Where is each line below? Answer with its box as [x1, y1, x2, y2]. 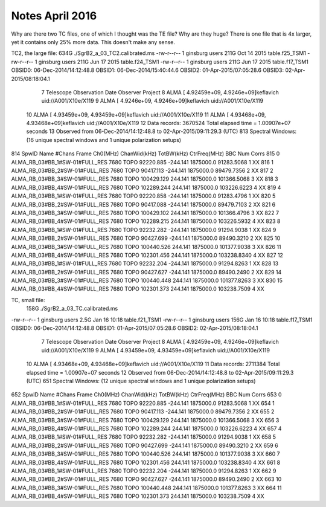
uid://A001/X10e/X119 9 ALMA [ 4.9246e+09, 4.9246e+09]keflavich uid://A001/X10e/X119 [41, 97, 264, 105]
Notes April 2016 [11, 9, 97, 22]
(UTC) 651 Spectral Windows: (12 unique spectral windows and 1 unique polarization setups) [26, 378, 256, 384]
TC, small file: [11, 296, 45, 303]
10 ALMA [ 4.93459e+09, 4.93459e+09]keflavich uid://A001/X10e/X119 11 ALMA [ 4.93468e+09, [26, 111, 266, 118]
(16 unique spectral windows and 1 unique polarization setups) [26, 136, 181, 143]
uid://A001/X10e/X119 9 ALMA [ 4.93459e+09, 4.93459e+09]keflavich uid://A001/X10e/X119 [41, 346, 270, 354]
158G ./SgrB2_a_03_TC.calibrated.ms [26, 305, 118, 312]
